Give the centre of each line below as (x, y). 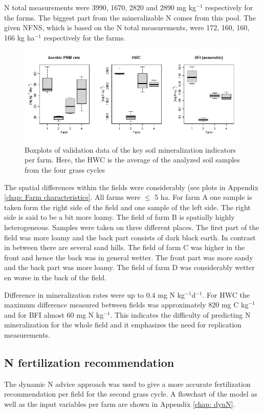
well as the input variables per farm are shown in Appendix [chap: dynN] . (120, 404)
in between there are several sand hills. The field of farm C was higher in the (125, 247)
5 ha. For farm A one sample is (203, 197)
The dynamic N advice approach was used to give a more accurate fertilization (127, 384)
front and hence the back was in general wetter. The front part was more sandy (129, 257)
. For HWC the (226, 294)
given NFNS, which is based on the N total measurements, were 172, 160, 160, (127, 27)
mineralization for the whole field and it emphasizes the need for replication (123, 325)
